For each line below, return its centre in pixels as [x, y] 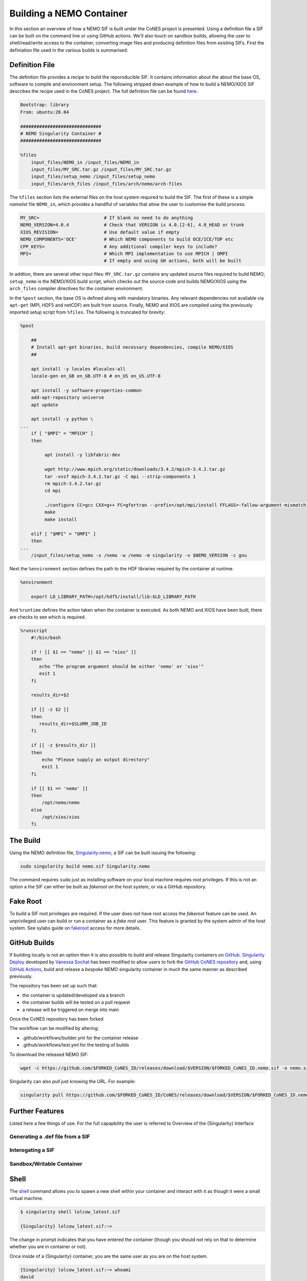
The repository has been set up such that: [54, 986]
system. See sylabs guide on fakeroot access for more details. [75, 928]
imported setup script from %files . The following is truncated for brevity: [87, 312]
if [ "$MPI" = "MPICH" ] [62, 433]
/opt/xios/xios [61, 817]
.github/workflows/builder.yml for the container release [80, 1038]
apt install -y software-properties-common [86, 390]
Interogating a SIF [32, 1150]
